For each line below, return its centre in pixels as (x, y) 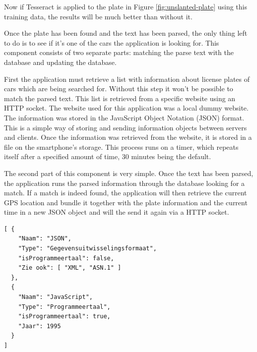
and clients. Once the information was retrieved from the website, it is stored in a (128, 137)
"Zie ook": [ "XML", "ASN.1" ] (70, 268)
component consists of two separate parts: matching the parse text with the (119, 52)
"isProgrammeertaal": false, (66, 258)
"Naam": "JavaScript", (55, 297)
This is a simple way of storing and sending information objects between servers (126, 127)
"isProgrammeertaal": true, (64, 317)
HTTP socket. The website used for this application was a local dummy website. (126, 108)
